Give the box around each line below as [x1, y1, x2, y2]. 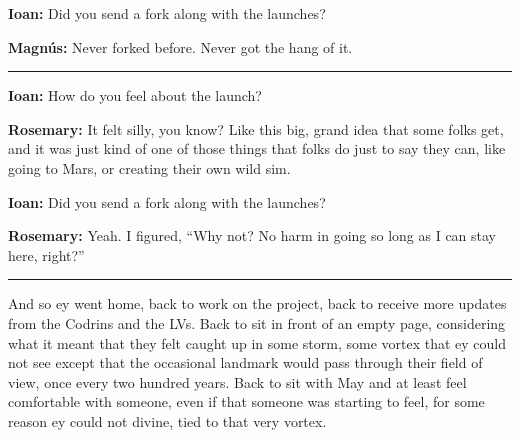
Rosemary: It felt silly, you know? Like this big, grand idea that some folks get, [8, 118, 504, 139]
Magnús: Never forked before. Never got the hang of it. [8, 36, 353, 57]
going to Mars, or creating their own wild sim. [8, 157, 291, 178]
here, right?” [8, 244, 85, 265]
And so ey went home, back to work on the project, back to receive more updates [8, 293, 507, 314]
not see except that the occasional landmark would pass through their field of [8, 352, 483, 373]
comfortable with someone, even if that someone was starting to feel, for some [8, 391, 485, 412]
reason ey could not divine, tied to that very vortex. [8, 410, 327, 431]
